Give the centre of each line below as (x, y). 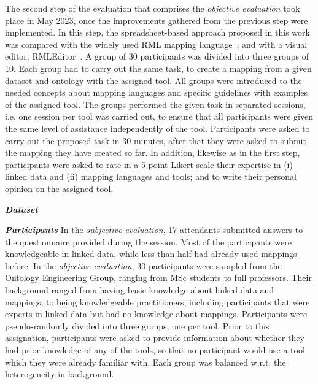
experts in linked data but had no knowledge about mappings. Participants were (156, 314)
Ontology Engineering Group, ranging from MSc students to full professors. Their (158, 278)
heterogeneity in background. (60, 374)
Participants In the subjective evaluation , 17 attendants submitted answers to (154, 230)
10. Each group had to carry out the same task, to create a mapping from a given (158, 68)
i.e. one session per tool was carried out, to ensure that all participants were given (159, 116)
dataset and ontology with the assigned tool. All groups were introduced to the (153, 80)
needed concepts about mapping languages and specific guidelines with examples (157, 92)
